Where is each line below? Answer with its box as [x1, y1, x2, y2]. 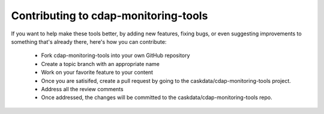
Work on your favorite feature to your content [41, 69, 153, 76]
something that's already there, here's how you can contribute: [11, 38, 167, 45]
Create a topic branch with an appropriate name [41, 60, 160, 67]
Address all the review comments [41, 85, 124, 92]
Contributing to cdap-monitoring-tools [11, 9, 208, 22]
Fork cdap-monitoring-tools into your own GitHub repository [41, 52, 190, 59]
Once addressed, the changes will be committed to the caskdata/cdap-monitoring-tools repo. [41, 94, 272, 101]
